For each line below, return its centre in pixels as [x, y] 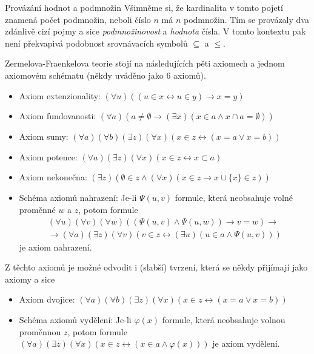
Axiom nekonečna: [53, 177]
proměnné [37, 209]
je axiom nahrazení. [55, 247]
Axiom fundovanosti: [58, 116]
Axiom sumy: [44, 136]
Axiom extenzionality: [60, 95]
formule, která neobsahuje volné [234, 198]
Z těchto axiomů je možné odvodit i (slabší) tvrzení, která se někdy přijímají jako [156, 267]
